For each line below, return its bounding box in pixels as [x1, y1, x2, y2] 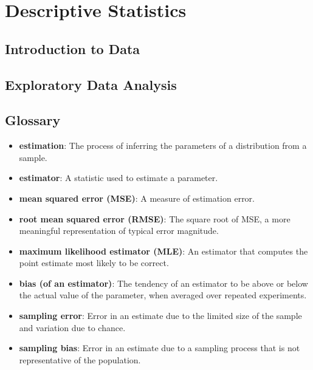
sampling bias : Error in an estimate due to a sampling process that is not [19, 341, 300, 354]
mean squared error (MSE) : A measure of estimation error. [19, 191, 255, 204]
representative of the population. [19, 353, 141, 366]
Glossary [5, 111, 61, 129]
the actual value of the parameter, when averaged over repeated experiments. [19, 289, 307, 301]
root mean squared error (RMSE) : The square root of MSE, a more [19, 212, 291, 225]
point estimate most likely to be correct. [19, 256, 169, 269]
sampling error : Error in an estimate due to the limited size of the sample [19, 309, 302, 322]
